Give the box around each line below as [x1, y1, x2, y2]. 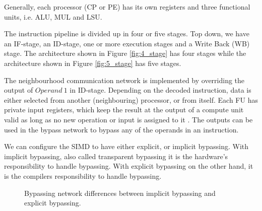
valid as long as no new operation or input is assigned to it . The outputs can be [4, 114, 253, 124]
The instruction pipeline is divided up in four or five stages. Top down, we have [4, 28, 249, 39]
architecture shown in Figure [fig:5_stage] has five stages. [4, 57, 181, 68]
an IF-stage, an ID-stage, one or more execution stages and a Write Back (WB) [4, 38, 250, 48]
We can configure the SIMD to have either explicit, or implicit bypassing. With [4, 141, 249, 152]
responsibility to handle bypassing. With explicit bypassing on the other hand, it [4, 161, 253, 171]
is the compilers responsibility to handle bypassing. [4, 170, 162, 181]
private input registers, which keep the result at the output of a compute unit [4, 104, 244, 115]
